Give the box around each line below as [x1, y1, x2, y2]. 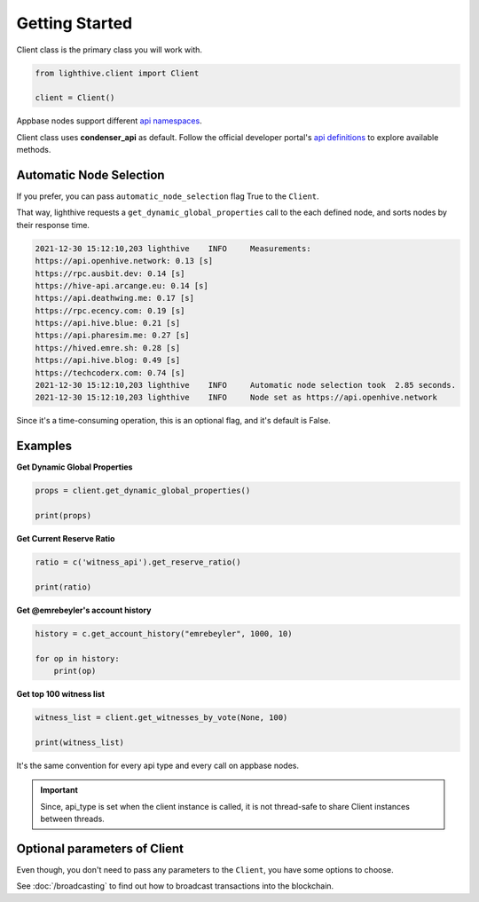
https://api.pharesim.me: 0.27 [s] [35, 330, 190, 341]
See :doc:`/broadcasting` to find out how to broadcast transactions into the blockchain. [16, 881, 334, 891]
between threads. [40, 813, 106, 824]
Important [40, 785, 79, 795]
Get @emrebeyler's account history [16, 605, 152, 615]
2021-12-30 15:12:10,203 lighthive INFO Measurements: [35, 243, 311, 253]
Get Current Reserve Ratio [16, 534, 115, 544]
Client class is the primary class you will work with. [16, 44, 203, 55]
